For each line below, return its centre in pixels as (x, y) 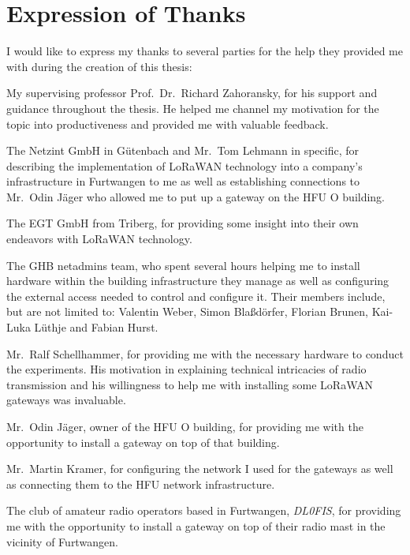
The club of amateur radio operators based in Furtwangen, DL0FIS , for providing (204, 510)
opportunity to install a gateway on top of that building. (143, 442)
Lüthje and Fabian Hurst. (96, 327)
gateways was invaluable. (66, 400)
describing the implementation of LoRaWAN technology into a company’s (184, 165)
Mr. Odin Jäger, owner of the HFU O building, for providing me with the (185, 426)
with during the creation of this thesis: (99, 66)
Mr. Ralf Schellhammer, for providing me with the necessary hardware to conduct (205, 353)
